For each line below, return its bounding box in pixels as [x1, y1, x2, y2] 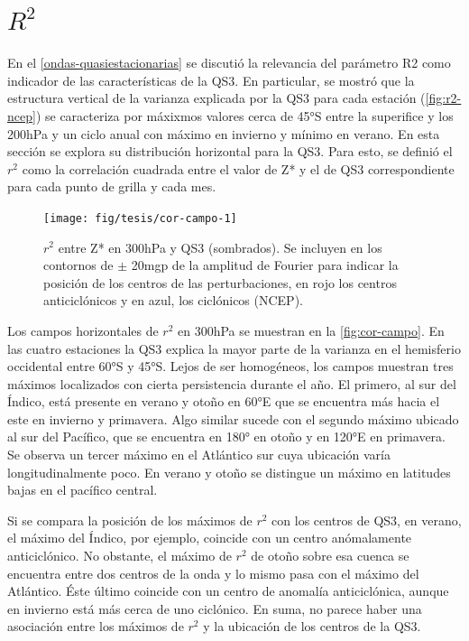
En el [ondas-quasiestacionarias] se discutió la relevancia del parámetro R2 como [7, 53, 451, 72]
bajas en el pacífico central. [7, 480, 158, 499]
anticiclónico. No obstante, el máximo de [7, 546, 232, 565]
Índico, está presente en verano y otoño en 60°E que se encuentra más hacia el [7, 392, 440, 411]
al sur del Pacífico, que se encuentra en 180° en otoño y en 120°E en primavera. [7, 427, 446, 446]
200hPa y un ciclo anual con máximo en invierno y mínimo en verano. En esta [7, 124, 440, 143]
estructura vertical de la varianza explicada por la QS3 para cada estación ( [7, 88, 426, 107]
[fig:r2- [425, 88, 462, 107]
